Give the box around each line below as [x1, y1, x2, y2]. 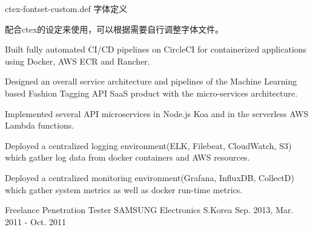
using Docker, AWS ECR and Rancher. [5, 54, 150, 67]
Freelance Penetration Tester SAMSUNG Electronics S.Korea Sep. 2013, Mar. [5, 203, 294, 216]
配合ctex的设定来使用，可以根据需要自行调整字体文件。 [5, 22, 224, 35]
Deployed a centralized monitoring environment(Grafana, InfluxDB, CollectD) [5, 171, 294, 184]
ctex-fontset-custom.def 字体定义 [5, 2, 128, 14]
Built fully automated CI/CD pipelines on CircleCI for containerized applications [5, 43, 307, 56]
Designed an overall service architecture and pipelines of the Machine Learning [5, 75, 297, 88]
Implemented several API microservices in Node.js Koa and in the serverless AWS [5, 107, 309, 120]
